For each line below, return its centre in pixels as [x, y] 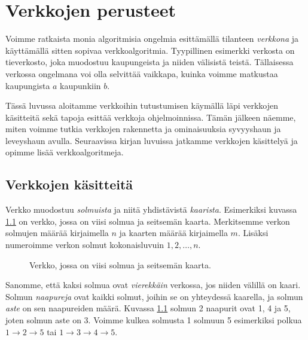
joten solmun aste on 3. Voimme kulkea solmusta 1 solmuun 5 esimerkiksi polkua [154, 320]
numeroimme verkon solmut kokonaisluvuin [85, 245]
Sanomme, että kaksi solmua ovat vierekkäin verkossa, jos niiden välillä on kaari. [153, 285]
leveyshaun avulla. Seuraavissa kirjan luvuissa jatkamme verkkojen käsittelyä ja [152, 140]
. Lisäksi [253, 233]
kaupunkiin [80, 85]
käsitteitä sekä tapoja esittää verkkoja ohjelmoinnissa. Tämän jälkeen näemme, [151, 117]
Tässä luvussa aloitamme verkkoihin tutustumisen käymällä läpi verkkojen [142, 105]
